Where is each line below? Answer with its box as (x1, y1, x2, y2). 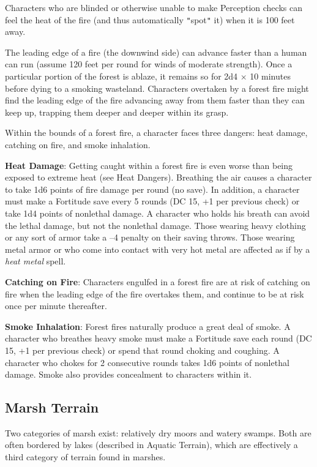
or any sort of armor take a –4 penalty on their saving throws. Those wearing (5, 231, 295, 244)
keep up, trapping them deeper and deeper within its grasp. (5, 105, 229, 118)
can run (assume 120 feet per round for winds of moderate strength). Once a (5, 58, 293, 70)
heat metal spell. (5, 255, 66, 267)
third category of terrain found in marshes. (5, 450, 166, 463)
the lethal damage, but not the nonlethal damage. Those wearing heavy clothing (5, 219, 306, 231)
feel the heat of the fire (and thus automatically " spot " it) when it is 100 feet (5, 13, 295, 26)
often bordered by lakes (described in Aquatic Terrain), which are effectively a (5, 438, 298, 451)
